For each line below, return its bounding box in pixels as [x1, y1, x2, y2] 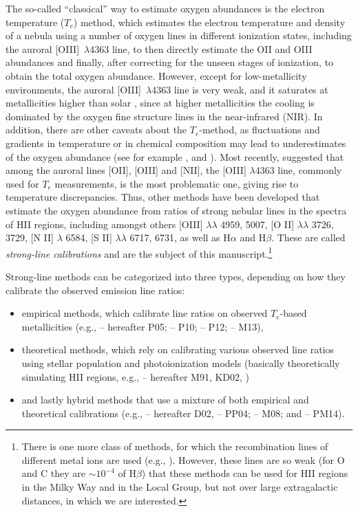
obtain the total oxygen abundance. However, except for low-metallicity [6, 68, 307, 82]
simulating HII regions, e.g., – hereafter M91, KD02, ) [21, 369, 250, 383]
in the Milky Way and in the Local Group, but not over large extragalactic [21, 480, 338, 494]
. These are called [271, 230, 346, 245]
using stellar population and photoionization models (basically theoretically [21, 355, 340, 370]
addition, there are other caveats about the [6, 122, 187, 137]
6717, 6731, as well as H [129, 230, 231, 245]
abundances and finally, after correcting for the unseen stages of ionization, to [6, 55, 334, 69]
